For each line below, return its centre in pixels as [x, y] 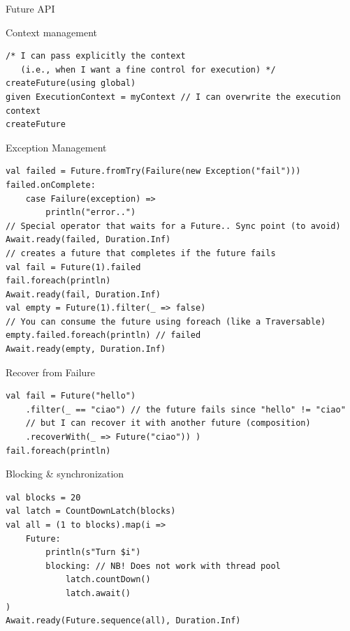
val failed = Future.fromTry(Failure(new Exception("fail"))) [153, 171]
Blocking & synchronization [65, 474]
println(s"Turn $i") [93, 552]
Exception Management [56, 147]
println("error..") [91, 213]
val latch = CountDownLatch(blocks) [91, 511]
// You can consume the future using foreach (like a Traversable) [166, 321]
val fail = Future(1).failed [73, 267]
